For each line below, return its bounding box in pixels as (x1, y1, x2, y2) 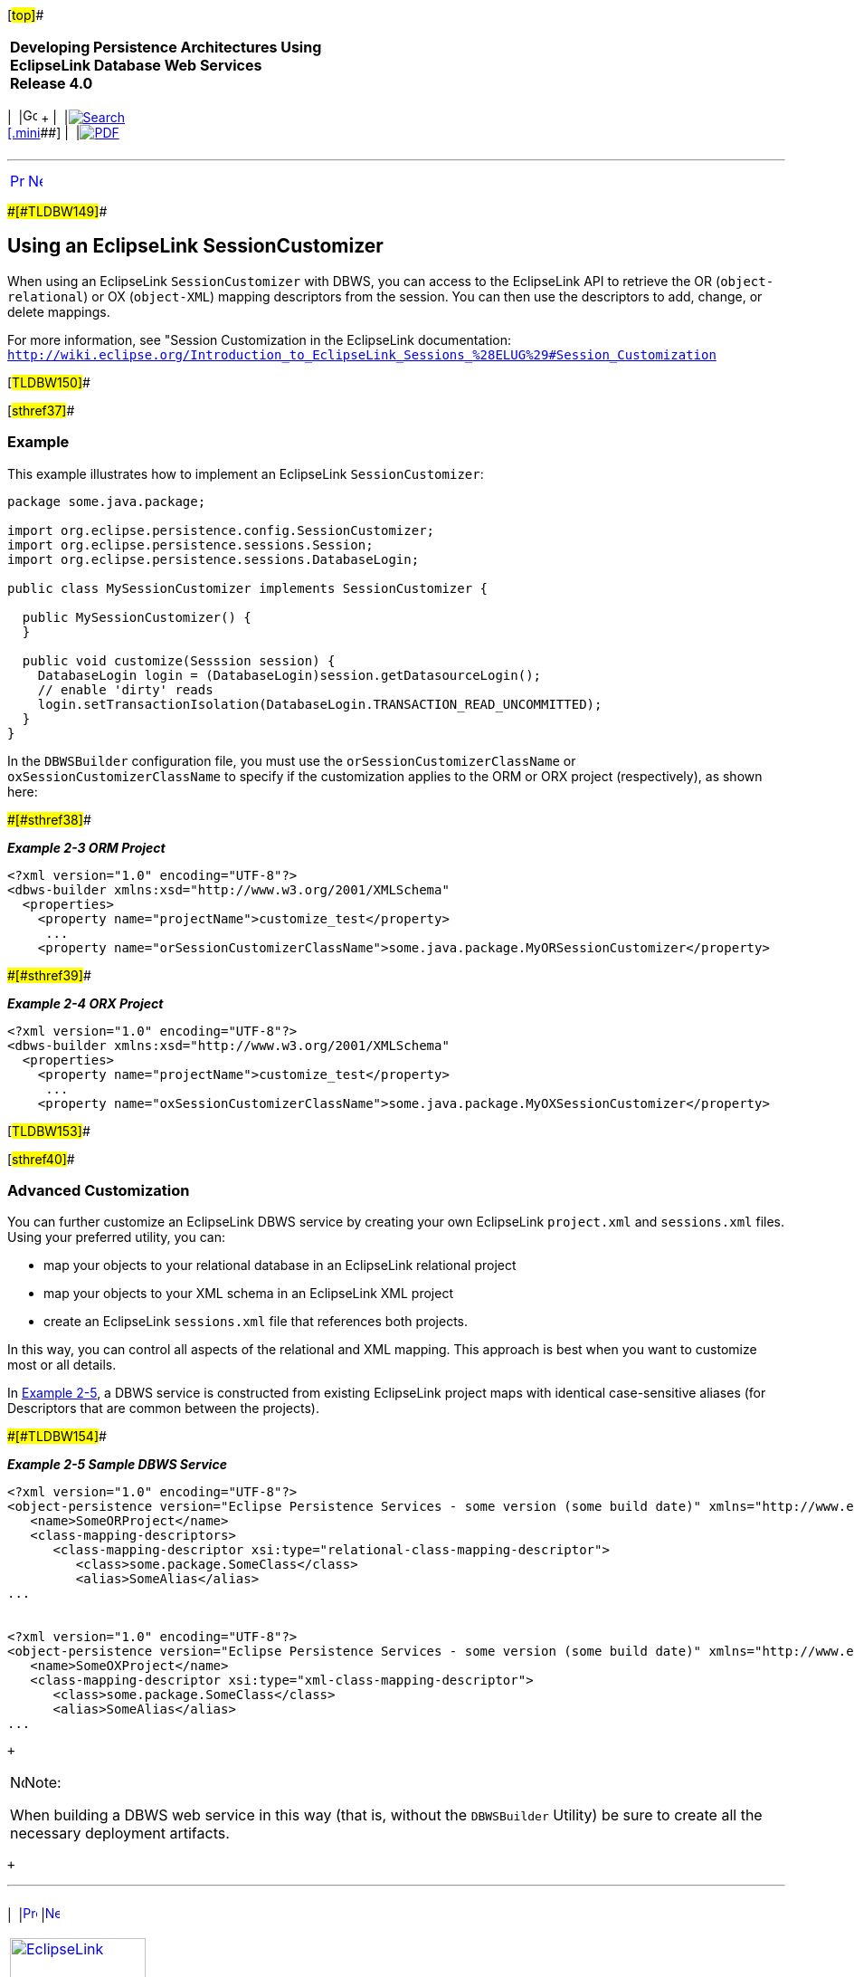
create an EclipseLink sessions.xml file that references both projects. (43, 1313, 468, 1330)
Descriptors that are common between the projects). (7, 1400, 319, 1417)
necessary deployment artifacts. (10, 1824, 230, 1843)
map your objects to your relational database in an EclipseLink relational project (43, 1257, 517, 1274)
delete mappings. (7, 303, 110, 320)
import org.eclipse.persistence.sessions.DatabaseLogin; (7, 551, 420, 567)
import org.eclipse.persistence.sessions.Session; (7, 537, 374, 552)
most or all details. (7, 1357, 117, 1373)
